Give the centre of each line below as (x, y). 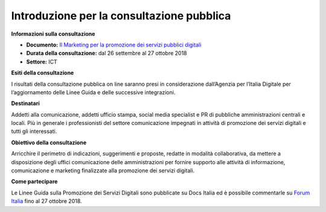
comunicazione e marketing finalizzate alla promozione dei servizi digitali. (103, 171)
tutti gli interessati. (34, 131)
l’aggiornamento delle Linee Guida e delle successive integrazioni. (93, 92)
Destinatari (25, 103)
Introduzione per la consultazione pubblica (121, 16)
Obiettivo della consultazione (49, 143)
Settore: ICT (42, 62)
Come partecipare (34, 182)
